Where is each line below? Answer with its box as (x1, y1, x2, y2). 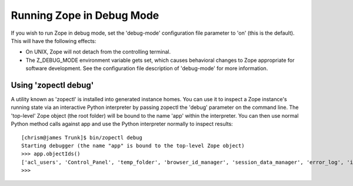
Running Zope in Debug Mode (11, 9, 159, 22)
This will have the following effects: (11, 37, 96, 44)
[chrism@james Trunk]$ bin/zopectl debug (21, 134, 142, 141)
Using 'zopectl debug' (11, 80, 94, 90)
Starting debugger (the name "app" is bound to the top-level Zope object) (21, 142, 245, 149)
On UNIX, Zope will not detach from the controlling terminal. (25, 48, 171, 55)
